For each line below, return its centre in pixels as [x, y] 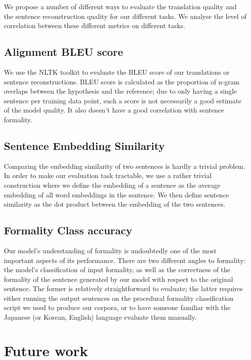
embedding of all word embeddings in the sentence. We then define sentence [117, 194]
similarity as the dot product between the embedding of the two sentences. [115, 204]
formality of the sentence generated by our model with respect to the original [118, 279]
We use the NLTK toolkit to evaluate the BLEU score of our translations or [117, 72]
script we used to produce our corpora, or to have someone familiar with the [117, 307]
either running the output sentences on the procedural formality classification [119, 298]
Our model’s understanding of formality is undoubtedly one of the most [110, 250]
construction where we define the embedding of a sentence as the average [112, 185]
